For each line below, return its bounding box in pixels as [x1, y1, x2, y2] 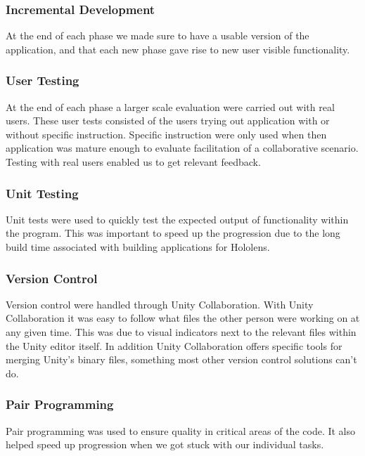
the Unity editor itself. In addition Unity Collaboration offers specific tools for [6, 338, 342, 353]
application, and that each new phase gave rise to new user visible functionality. [6, 41, 350, 56]
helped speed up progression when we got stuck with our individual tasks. [6, 437, 324, 452]
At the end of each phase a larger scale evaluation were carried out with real [6, 99, 335, 114]
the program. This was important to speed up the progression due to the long [6, 226, 340, 240]
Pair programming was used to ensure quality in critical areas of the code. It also [6, 423, 356, 438]
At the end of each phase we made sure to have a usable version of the [6, 28, 309, 43]
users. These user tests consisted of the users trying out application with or [6, 113, 330, 128]
